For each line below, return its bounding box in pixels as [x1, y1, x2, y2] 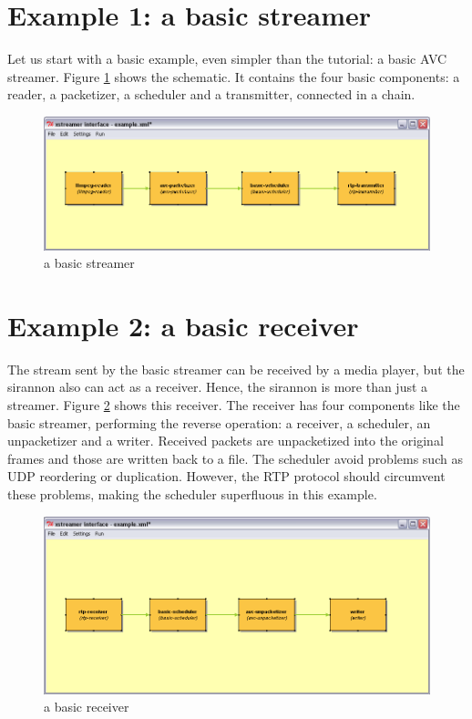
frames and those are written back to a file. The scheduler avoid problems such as [7, 448, 463, 467]
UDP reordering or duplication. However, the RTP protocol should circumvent [7, 467, 446, 486]
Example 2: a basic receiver [7, 306, 359, 344]
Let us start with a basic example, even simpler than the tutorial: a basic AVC [7, 49, 447, 68]
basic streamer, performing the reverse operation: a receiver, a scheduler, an [7, 413, 431, 432]
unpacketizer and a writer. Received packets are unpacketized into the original [7, 431, 444, 450]
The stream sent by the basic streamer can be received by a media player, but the [7, 359, 465, 378]
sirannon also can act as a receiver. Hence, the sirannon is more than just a [7, 377, 428, 396]
